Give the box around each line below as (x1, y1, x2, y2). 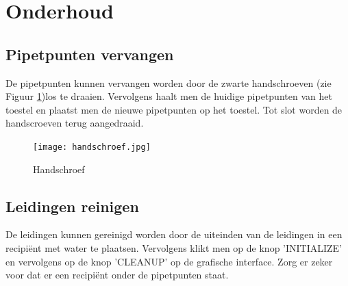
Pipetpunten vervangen (5, 43, 174, 64)
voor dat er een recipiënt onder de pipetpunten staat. (5, 268, 229, 282)
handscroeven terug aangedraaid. (5, 116, 144, 130)
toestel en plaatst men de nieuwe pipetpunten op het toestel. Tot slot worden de (5, 102, 343, 116)
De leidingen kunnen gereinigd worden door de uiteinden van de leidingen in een (5, 227, 343, 242)
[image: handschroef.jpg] (33, 142, 151, 152)
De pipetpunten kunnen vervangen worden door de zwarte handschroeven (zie (5, 75, 332, 90)
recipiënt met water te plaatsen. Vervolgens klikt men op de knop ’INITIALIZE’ (5, 241, 343, 255)
